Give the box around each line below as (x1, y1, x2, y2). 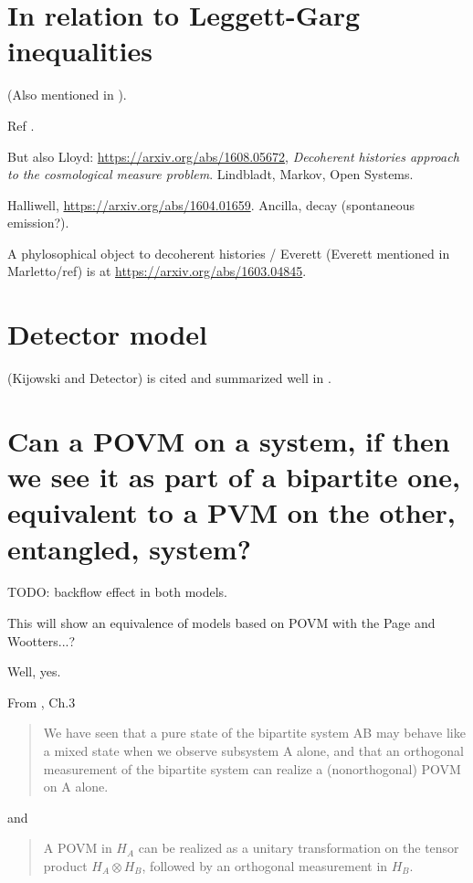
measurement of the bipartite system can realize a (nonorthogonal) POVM (43, 759, 461, 778)
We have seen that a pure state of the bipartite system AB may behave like (43, 723, 466, 742)
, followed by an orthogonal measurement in (142, 856, 388, 875)
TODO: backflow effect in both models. (7, 582, 227, 601)
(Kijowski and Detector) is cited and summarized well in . (7, 368, 331, 388)
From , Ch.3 (7, 692, 76, 711)
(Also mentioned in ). (7, 85, 127, 104)
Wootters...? (7, 631, 76, 650)
